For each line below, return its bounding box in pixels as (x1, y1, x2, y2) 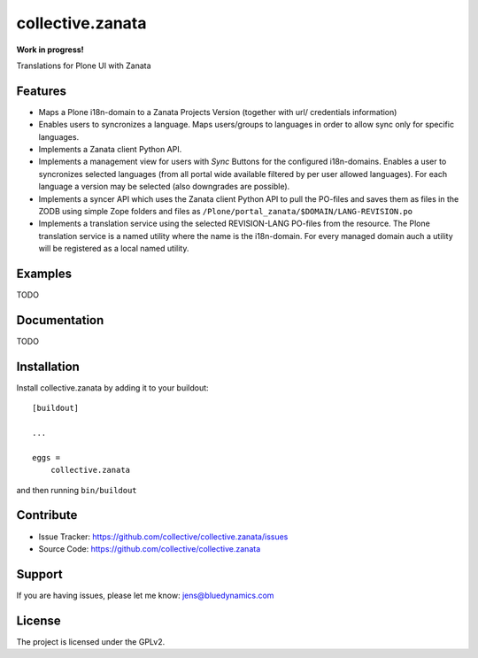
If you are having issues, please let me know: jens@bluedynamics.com (16, 590, 274, 600)
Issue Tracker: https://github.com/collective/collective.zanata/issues (38, 531, 289, 542)
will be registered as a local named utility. (38, 244, 189, 254)
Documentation (16, 313, 104, 328)
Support (16, 567, 63, 582)
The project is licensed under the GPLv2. (16, 636, 166, 646)
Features (16, 83, 66, 98)
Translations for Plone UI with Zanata (16, 60, 151, 71)
